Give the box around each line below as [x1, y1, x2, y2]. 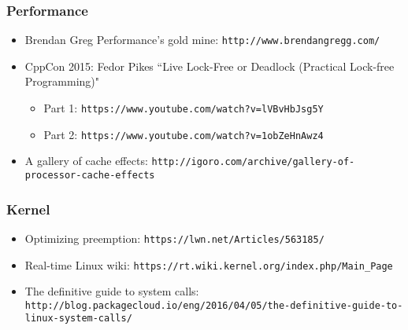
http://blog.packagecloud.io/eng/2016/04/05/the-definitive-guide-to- [24, 299, 403, 311]
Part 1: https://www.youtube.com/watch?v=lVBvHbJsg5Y [43, 100, 324, 116]
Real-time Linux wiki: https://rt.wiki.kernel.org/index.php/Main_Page [24, 256, 393, 273]
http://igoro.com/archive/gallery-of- [151, 156, 355, 168]
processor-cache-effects [24, 170, 155, 181]
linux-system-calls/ [24, 313, 132, 324]
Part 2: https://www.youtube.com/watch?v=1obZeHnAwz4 [43, 126, 324, 142]
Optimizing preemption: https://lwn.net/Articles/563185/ [24, 229, 325, 246]
